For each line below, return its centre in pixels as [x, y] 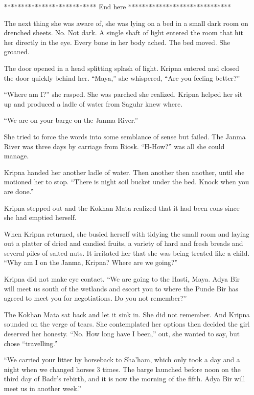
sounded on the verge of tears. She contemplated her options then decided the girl [127, 324]
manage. [16, 156]
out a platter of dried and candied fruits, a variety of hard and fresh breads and [124, 243]
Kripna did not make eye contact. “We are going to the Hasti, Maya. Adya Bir [122, 279]
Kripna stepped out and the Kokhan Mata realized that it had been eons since [122, 208]
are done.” [19, 191]
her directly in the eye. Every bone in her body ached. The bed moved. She [117, 42]
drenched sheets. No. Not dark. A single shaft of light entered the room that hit [124, 33]
